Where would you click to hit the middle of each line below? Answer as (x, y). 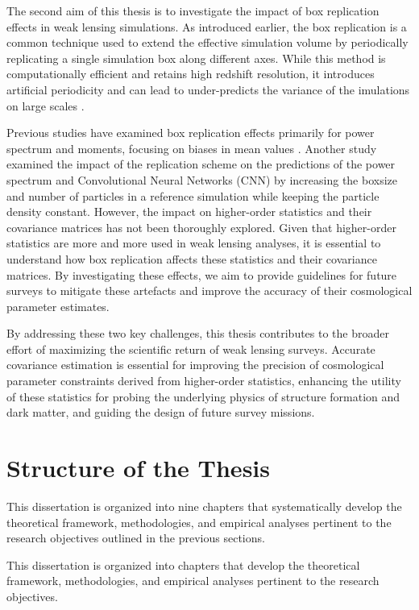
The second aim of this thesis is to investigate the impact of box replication (193, 10)
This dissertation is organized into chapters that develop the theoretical (183, 564)
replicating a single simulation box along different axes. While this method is (196, 58)
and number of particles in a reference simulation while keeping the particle (193, 195)
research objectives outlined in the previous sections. (136, 538)
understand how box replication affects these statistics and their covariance (192, 258)
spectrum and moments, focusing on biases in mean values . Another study (192, 148)
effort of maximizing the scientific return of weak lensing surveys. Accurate (191, 349)
